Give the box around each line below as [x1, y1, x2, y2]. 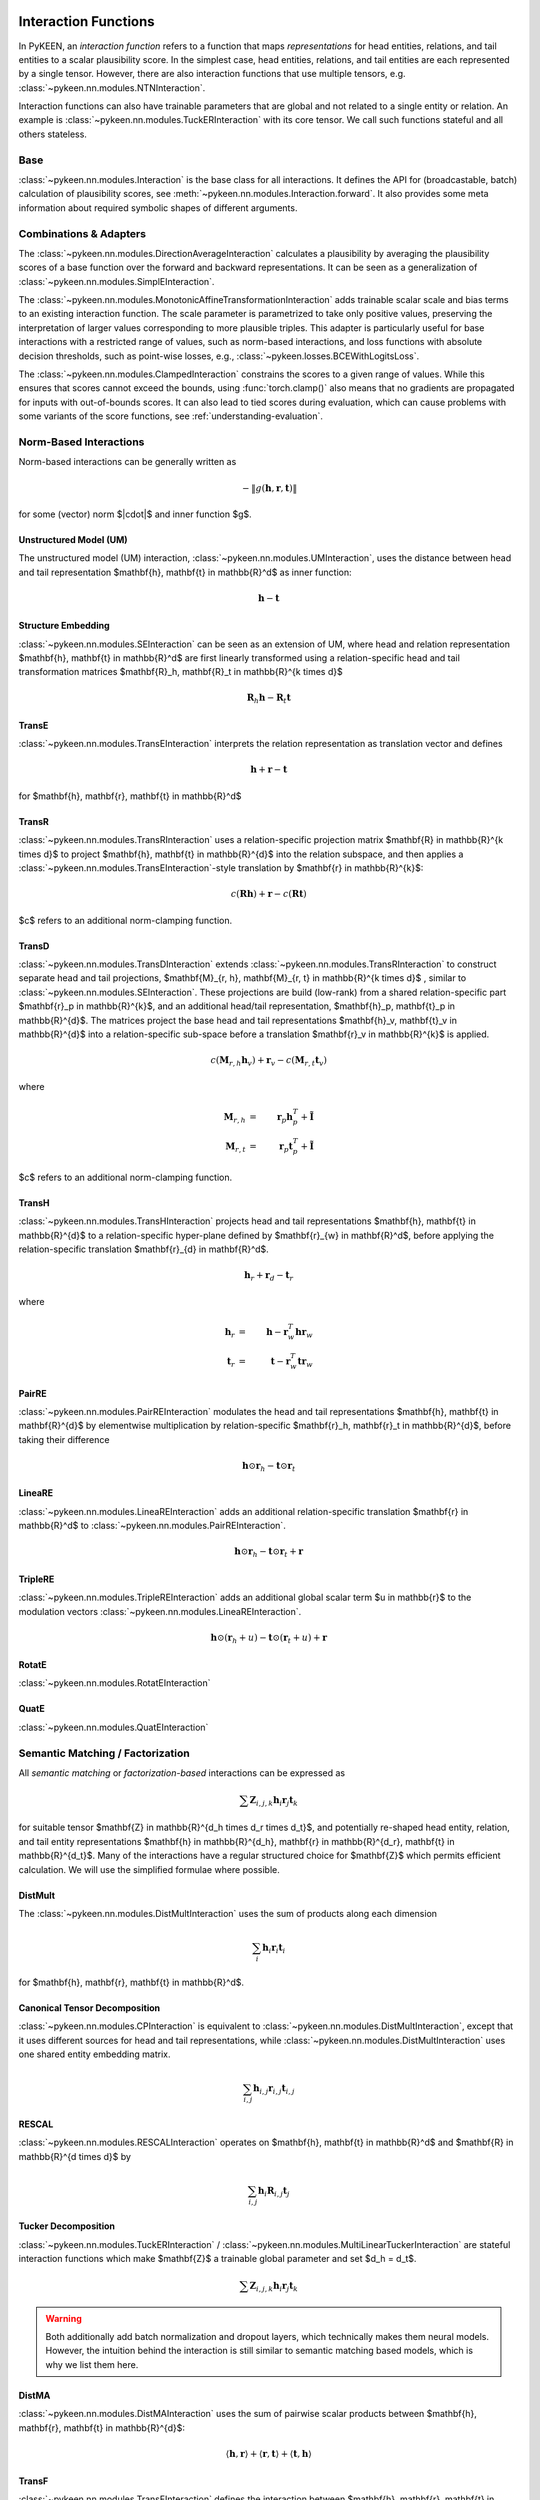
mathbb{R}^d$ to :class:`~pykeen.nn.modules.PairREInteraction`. [18, 1520, 287, 1532]
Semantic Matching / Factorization [18, 1746, 190, 1760]
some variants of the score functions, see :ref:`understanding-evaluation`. [18, 410, 324, 422]
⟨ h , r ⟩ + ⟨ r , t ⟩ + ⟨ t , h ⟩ [225, 2448, 312, 2459]
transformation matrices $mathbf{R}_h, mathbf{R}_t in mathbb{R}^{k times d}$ [18, 666, 344, 678]
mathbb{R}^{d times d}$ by [18, 2150, 132, 2162]
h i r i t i [261, 1942, 286, 1955]
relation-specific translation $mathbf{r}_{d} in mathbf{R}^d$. [18, 1243, 269, 1255]
